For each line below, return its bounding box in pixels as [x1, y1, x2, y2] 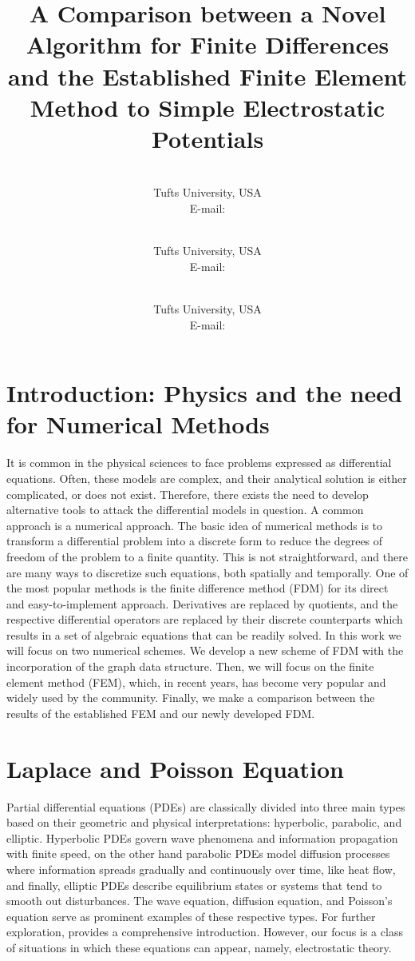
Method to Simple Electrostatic [30, 90, 385, 123]
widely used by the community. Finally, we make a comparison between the [6, 689, 375, 706]
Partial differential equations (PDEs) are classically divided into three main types [6, 798, 405, 815]
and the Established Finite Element [8, 59, 407, 92]
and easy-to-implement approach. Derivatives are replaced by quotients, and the [6, 595, 398, 612]
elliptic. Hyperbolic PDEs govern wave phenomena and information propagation [6, 829, 398, 846]
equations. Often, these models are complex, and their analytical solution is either [6, 469, 407, 486]
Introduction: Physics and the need [6, 377, 402, 409]
